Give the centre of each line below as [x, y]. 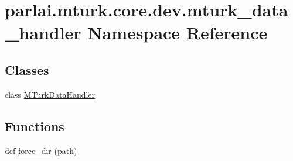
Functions [35, 126]
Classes [27, 69]
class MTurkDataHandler [50, 94]
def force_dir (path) [41, 150]
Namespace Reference [178, 32]
